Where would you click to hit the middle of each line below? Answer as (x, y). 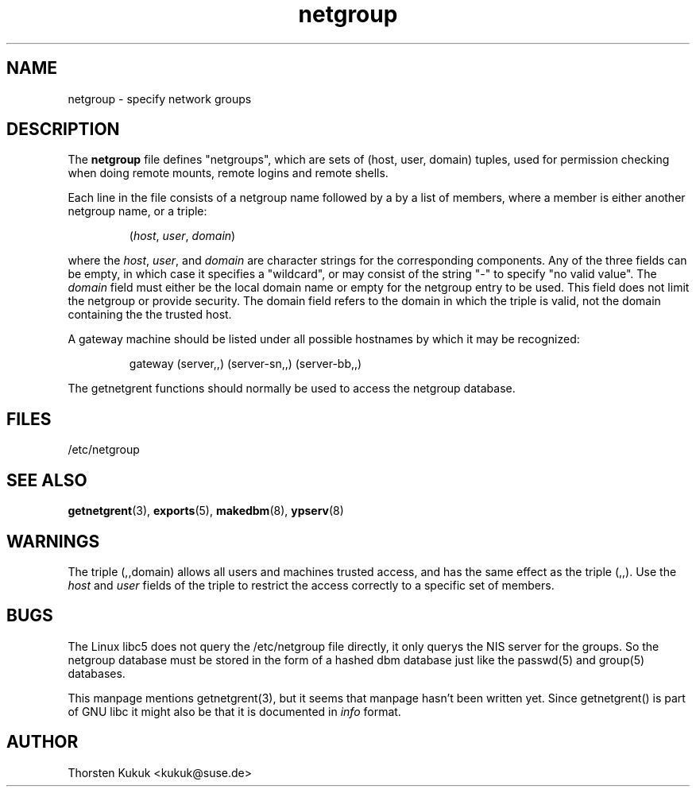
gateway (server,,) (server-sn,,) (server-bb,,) (246, 364)
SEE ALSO (47, 480)
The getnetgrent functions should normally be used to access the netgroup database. (292, 389)
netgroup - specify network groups (160, 99)
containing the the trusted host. (150, 315)
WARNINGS (53, 541)
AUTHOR (43, 742)
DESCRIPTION (63, 130)
